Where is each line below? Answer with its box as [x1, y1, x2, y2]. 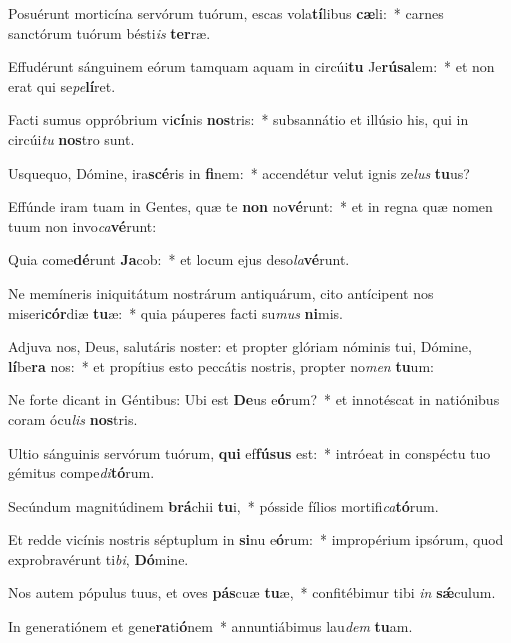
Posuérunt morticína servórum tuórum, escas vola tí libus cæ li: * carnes [8, 3, 444, 23]
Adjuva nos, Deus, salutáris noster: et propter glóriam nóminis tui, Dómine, [8, 336, 472, 357]
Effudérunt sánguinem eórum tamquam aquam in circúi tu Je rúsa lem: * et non [8, 56, 495, 77]
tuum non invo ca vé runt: [8, 215, 157, 236]
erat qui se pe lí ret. [8, 75, 116, 96]
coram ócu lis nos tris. [8, 408, 138, 429]
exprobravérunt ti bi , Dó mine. [8, 548, 189, 569]
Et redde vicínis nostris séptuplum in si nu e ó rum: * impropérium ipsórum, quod [8, 529, 504, 550]
